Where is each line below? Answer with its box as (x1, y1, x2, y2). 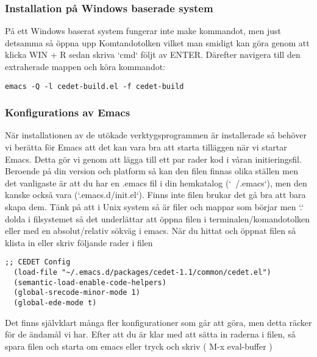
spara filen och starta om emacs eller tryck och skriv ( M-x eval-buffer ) (5, 339, 272, 352)
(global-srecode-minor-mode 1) (13, 288, 140, 297)
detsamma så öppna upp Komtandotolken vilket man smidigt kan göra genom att (5, 36, 310, 49)
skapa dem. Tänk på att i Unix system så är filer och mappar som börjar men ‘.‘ (5, 200, 304, 213)
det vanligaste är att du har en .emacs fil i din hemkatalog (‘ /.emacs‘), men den (5, 176, 307, 189)
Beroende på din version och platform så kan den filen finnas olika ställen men (5, 164, 298, 177)
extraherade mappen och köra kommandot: (5, 60, 166, 72)
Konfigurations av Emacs (5, 105, 130, 120)
